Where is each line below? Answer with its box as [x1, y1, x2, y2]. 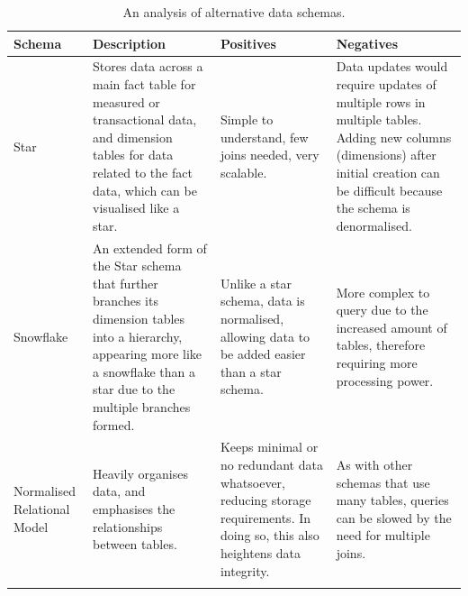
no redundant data [220, 455, 323, 473]
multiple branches [93, 397, 191, 416]
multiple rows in [336, 92, 426, 111]
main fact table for [93, 75, 196, 94]
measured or [93, 92, 160, 111]
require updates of [336, 75, 436, 94]
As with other [336, 455, 413, 473]
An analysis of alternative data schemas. [122, 3, 346, 21]
